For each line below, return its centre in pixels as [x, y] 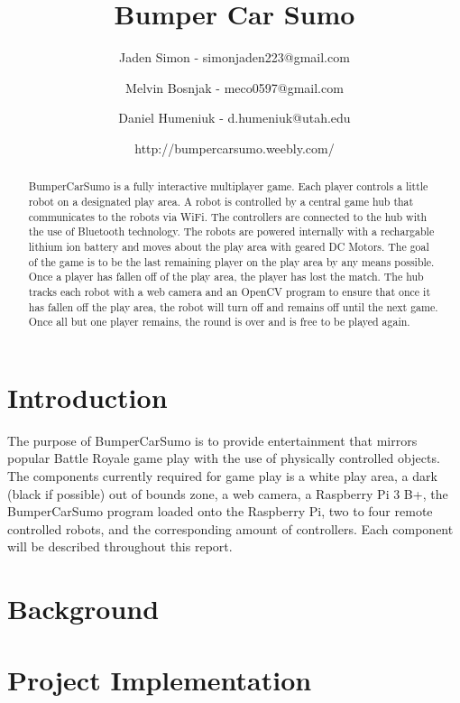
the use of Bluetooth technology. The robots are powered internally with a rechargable [231, 231]
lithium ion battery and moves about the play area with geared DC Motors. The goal [229, 246]
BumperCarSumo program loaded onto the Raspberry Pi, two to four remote [220, 511]
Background [83, 609]
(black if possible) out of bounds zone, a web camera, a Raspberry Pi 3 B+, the [228, 493]
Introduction [87, 397]
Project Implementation [160, 679]
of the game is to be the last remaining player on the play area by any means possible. [231, 261]
